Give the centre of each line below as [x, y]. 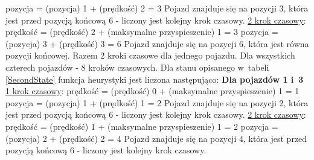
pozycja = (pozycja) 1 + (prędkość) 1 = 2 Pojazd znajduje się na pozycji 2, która [157, 102]
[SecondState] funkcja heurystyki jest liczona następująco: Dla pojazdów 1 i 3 [155, 79]
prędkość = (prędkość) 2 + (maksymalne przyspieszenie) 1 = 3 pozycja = [142, 32]
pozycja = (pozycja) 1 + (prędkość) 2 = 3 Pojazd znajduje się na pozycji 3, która [157, 8]
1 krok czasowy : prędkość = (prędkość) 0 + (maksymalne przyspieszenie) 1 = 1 [152, 91]
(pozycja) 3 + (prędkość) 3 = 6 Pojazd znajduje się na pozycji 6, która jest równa [157, 43]
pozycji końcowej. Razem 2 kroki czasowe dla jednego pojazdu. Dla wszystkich [150, 55]
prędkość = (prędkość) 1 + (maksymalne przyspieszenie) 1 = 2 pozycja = [142, 126]
